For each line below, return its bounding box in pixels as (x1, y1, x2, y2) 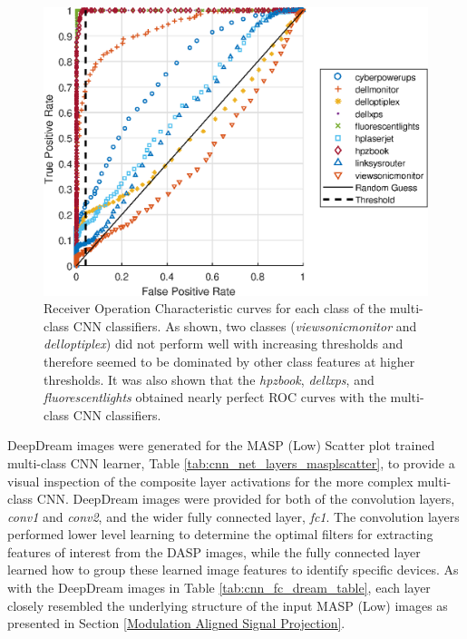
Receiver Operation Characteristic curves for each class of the (44, 299, 386, 318)
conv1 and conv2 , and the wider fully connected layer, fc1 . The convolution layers (7, 506, 460, 526)
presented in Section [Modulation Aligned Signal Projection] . (7, 614, 345, 633)
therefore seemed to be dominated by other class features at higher (44, 351, 415, 370)
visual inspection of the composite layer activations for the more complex (7, 471, 413, 490)
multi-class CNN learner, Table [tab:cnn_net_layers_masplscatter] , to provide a (7, 453, 455, 472)
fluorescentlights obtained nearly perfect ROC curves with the (44, 388, 386, 407)
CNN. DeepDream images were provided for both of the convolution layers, (36, 489, 455, 508)
